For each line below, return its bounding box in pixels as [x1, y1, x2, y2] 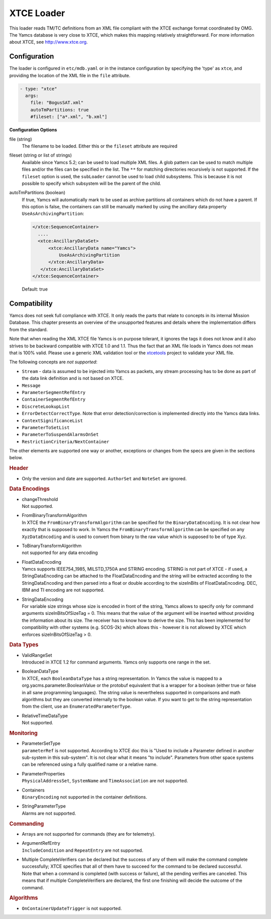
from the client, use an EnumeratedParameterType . [22, 703, 132, 710]
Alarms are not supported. [22, 810, 76, 816]
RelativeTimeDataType [22, 713, 68, 719]
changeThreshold [22, 496, 58, 502]
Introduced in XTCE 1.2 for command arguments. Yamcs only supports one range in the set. [22, 659, 211, 665]
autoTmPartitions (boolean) [9, 190, 66, 196]
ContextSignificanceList [22, 418, 83, 424]
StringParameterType [22, 803, 66, 809]
